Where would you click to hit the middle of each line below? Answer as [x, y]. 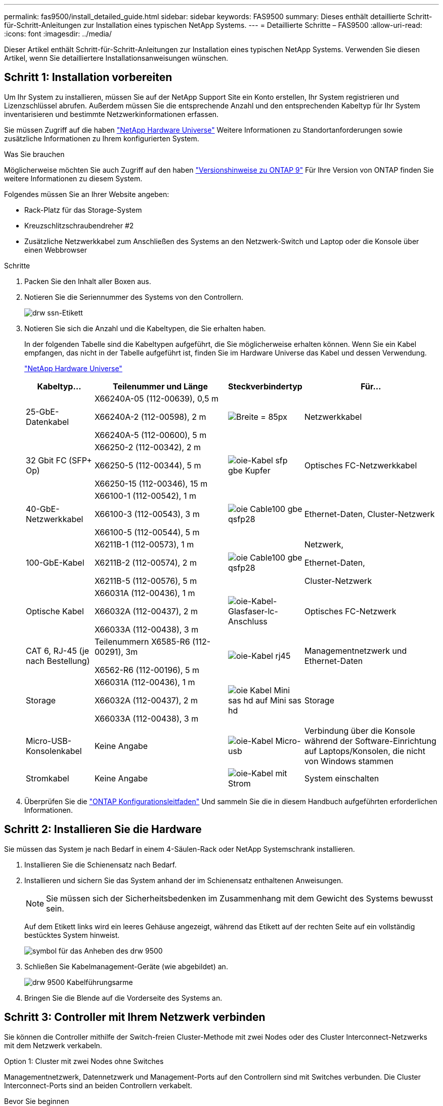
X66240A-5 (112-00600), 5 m [151, 435]
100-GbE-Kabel [55, 562]
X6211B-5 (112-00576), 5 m [146, 581]
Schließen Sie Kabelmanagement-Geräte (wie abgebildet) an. [126, 966]
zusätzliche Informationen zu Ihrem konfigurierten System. [102, 138]
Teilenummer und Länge [160, 386]
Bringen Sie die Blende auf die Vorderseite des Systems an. [123, 998]
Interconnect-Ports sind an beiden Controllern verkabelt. [98, 1085]
